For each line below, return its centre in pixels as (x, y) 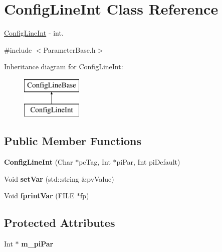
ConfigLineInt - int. (34, 33)
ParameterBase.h (69, 49)
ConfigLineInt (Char (39, 162)
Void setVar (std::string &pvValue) (59, 178)
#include (18, 49)
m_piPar (37, 244)
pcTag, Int (95, 162)
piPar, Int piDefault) (148, 162)
